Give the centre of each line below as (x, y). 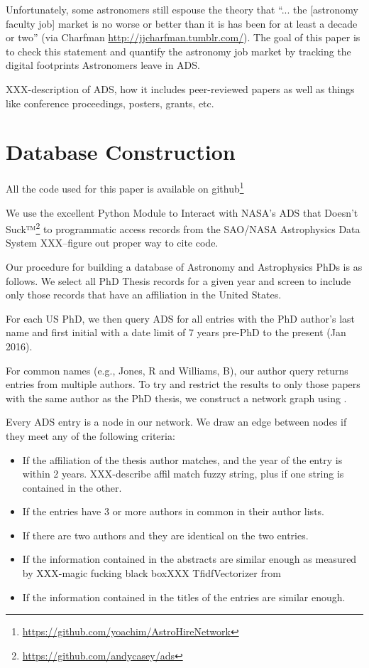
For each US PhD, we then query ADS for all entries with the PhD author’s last (181, 318)
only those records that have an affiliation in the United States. (144, 295)
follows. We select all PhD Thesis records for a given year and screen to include (178, 280)
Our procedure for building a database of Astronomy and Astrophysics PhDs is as (184, 266)
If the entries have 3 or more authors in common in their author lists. (173, 511)
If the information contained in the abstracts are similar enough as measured (189, 559)
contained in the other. (72, 487)
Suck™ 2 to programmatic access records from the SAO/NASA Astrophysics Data (183, 228)
